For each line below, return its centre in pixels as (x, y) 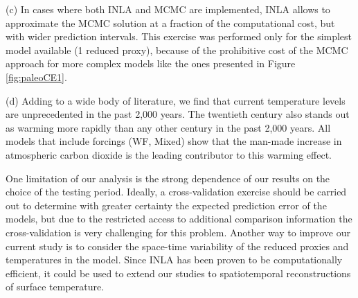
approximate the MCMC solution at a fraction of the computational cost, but (170, 23)
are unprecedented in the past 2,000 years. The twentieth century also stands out (178, 114)
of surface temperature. (55, 287)
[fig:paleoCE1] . (36, 77)
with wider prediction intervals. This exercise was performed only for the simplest (179, 36)
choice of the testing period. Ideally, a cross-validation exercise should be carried (176, 192)
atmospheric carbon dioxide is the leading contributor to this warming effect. (169, 154)
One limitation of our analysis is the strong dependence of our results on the (168, 178)
